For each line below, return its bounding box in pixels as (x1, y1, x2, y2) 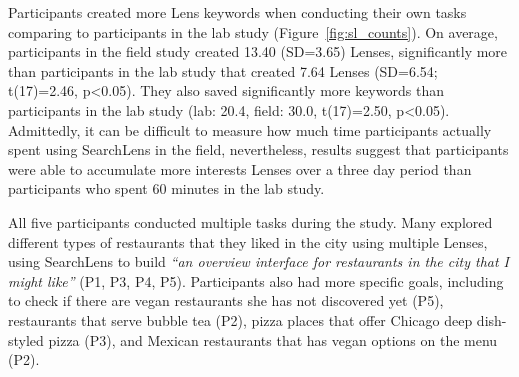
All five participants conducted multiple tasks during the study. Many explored (8, 211, 493, 232)
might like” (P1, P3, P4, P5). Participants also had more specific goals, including (8, 270, 504, 291)
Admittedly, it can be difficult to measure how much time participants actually (8, 119, 492, 140)
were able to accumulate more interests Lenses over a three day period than (8, 158, 472, 179)
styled (8, 329, 44, 350)
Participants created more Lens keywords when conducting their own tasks (8, 2, 467, 22)
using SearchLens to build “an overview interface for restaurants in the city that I (8, 251, 509, 272)
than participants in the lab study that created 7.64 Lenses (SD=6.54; (8, 60, 438, 81)
